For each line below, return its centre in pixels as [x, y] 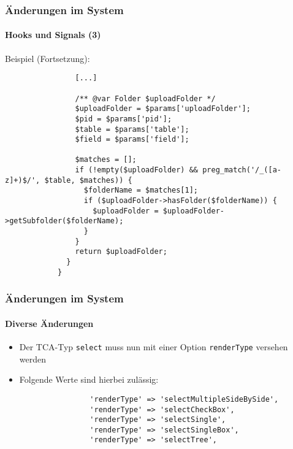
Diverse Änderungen [49, 323]
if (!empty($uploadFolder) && [136, 170]
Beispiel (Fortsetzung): [48, 58]
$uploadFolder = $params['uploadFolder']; [163, 109]
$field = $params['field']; [132, 140]
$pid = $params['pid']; [124, 119]
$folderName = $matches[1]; [141, 190]
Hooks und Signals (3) [53, 35]
